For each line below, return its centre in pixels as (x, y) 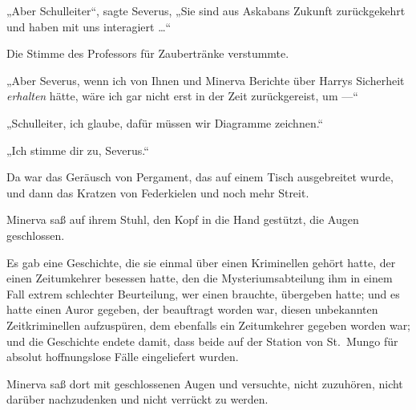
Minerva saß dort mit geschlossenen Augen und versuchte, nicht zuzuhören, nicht (205, 383)
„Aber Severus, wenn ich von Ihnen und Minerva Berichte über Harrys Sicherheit (206, 80)
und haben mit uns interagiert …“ (89, 26)
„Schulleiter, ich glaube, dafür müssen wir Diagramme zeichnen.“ (165, 122)
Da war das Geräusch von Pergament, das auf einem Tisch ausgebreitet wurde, (200, 177)
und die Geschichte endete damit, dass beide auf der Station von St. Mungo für (202, 341)
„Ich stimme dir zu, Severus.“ (78, 150)
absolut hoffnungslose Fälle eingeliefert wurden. (123, 357)
